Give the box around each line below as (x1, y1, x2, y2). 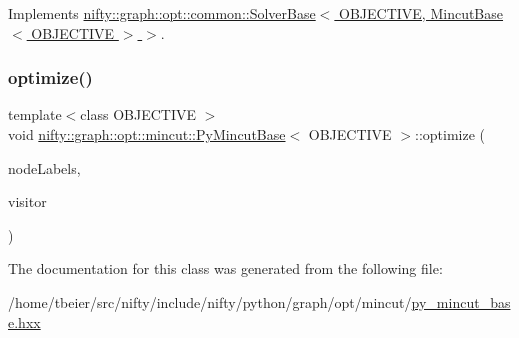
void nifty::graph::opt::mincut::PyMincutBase (8, 124, 286, 144)
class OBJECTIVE (80, 104, 196, 125)
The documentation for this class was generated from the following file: (8, 258, 443, 279)
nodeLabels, (8, 157, 81, 178)
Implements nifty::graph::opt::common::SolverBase (8, 3, 316, 23)
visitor (8, 191, 47, 212)
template (8, 104, 62, 125)
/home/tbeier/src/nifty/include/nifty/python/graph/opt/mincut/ (8, 291, 412, 312)
